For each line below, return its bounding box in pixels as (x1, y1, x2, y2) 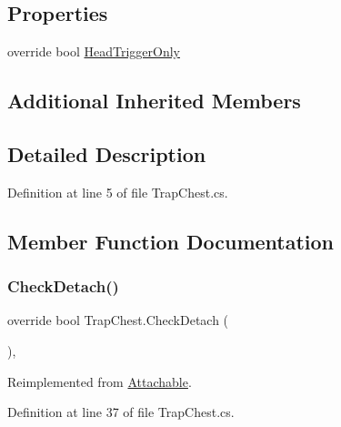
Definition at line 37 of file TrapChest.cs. (7, 402, 235, 422)
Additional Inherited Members (7, 86, 301, 115)
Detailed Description (7, 139, 206, 168)
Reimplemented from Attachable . (7, 371, 192, 391)
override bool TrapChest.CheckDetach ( (7, 310, 229, 330)
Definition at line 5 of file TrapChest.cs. (7, 182, 228, 201)
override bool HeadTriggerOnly (7, 42, 180, 61)
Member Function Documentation (7, 227, 335, 255)
